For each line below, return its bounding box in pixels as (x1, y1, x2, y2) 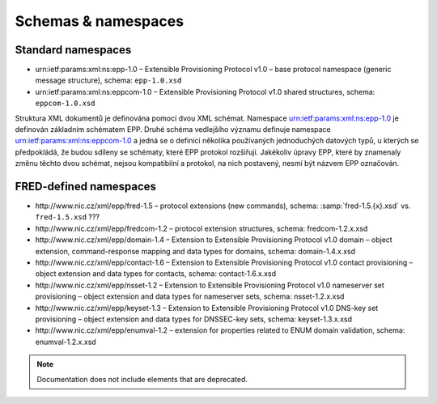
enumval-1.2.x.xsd (35, 337, 96, 347)
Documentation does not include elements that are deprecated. (36, 374, 248, 384)
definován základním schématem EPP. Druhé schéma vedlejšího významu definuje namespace (15, 125, 331, 134)
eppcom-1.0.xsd (35, 99, 96, 108)
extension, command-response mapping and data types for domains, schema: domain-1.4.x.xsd (35, 246, 356, 256)
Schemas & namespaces (15, 12, 185, 30)
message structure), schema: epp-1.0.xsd (35, 75, 182, 85)
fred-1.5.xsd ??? (35, 212, 100, 222)
